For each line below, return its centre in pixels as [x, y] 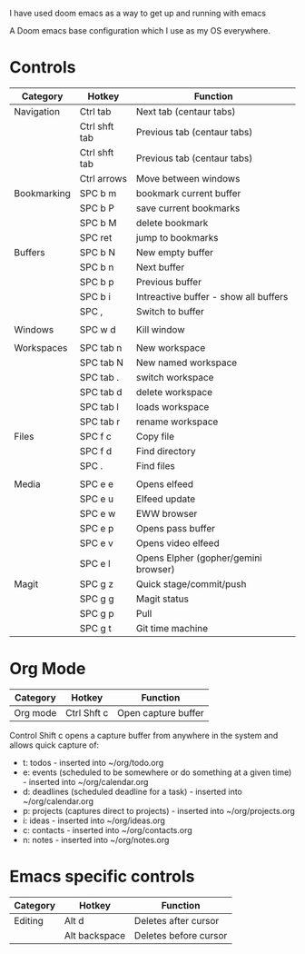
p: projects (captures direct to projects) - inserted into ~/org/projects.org [158, 810]
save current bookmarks [188, 208]
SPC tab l [99, 406]
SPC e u [97, 499]
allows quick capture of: [54, 745]
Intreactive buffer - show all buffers [212, 296]
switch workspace [175, 377]
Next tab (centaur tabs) [186, 111]
